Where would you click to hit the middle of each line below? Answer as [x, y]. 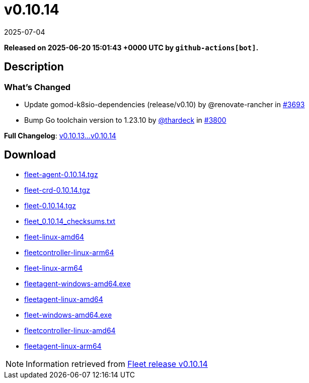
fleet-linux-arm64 [54, 268]
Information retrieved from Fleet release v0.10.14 [117, 364]
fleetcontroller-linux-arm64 [69, 252]
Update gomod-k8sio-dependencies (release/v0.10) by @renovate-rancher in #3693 [165, 104]
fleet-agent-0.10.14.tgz [61, 174]
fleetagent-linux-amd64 [64, 299]
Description [34, 67]
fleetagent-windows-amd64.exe [78, 283]
